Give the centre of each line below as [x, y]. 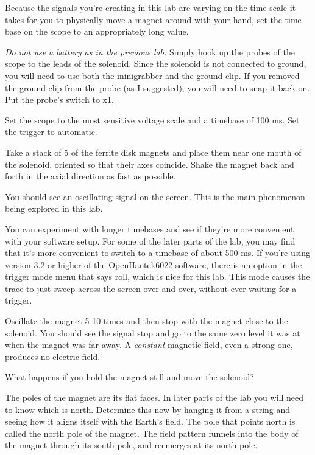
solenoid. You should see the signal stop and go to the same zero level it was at [153, 332]
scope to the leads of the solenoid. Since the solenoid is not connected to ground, [156, 64]
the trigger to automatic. [51, 132]
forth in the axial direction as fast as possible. [90, 176]
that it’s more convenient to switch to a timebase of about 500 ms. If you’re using [157, 253]
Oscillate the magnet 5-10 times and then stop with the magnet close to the [147, 321]
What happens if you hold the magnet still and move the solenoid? [129, 377]
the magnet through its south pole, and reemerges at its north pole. [131, 445]
